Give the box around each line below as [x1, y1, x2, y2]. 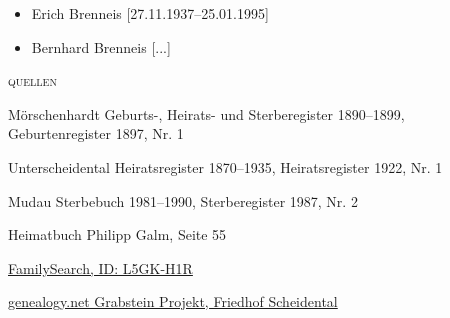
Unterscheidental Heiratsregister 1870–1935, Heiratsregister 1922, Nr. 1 [8, 156, 443, 177]
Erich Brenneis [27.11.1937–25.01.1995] [31, 3, 269, 23]
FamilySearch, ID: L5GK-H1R [8, 257, 193, 278]
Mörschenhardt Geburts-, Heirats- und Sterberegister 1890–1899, [8, 103, 405, 124]
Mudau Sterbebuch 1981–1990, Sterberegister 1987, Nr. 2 [8, 190, 358, 211]
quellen [8, 70, 57, 91]
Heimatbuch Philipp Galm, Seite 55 [8, 224, 227, 245]
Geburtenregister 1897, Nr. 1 [8, 123, 184, 144]
